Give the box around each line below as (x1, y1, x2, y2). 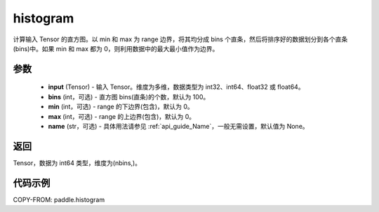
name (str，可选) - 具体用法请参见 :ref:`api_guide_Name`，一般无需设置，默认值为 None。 (48, 122, 309, 130)
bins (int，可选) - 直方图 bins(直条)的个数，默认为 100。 (48, 92, 210, 101)
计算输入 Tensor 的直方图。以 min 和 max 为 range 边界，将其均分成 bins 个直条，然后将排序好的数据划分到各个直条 (13, 35, 348, 43)
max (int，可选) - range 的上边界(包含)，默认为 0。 (48, 112, 196, 120)
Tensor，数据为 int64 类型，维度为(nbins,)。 (13, 158, 142, 167)
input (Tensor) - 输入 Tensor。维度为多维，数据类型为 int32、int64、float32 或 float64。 (48, 83, 305, 91)
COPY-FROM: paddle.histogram (13, 195, 105, 204)
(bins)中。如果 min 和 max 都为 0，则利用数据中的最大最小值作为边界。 (13, 44, 219, 52)
